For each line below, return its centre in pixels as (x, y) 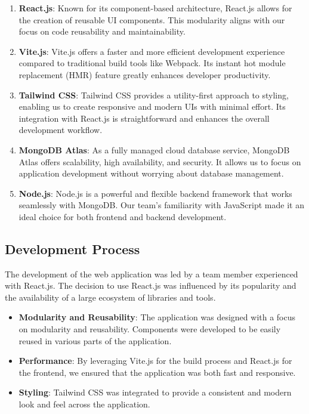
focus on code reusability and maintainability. (102, 31)
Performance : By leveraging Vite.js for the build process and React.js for (155, 361)
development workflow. (61, 130)
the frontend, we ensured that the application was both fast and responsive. (157, 372)
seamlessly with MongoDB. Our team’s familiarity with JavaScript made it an (161, 205)
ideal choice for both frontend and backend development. (123, 216)
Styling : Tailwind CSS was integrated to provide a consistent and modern (155, 392)
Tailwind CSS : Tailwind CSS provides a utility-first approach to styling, (154, 95)
